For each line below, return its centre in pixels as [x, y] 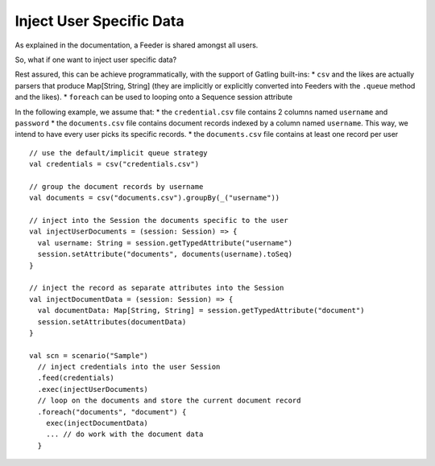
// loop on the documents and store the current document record [169, 401]
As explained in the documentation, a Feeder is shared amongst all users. [137, 45]
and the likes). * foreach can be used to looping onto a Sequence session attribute [154, 97]
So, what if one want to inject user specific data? [96, 60]
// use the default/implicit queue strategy [119, 153]
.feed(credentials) [76, 378]
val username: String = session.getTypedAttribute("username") [165, 243]
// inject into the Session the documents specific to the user [159, 221]
